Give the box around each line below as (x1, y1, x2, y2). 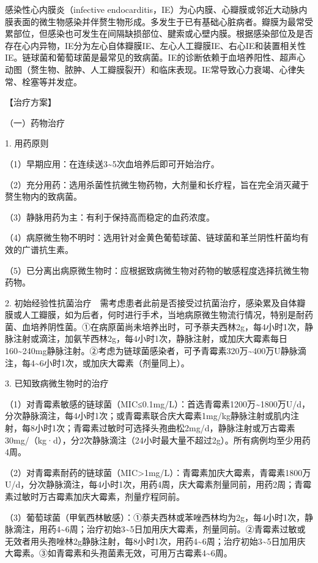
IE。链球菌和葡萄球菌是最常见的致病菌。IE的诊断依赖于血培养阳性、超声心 (5, 51, 306, 64)
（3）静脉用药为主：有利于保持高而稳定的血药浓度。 (5, 210, 215, 223)
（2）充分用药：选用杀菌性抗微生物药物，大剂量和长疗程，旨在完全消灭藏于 (5, 178, 309, 191)
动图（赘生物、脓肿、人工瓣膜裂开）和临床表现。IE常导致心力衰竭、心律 (5, 62, 297, 75)
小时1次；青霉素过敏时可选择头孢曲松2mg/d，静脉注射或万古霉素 (34, 421, 295, 434)
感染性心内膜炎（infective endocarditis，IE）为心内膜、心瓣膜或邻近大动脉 (5, 3, 299, 15)
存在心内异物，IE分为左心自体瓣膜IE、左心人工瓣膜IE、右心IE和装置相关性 (5, 39, 306, 51)
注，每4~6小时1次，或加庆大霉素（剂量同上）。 (5, 356, 190, 369)
